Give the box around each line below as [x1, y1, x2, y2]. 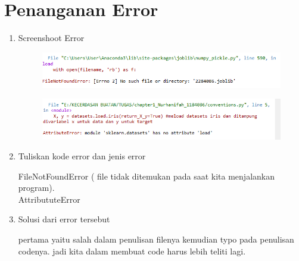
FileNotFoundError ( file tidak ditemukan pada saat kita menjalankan [18, 169, 275, 182]
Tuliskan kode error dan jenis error [18, 150, 146, 162]
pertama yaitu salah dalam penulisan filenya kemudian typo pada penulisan [18, 233, 294, 246]
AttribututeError [18, 193, 80, 205]
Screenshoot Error [18, 32, 85, 44]
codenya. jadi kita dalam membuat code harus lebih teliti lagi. [18, 244, 246, 257]
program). [18, 181, 55, 194]
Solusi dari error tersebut [18, 213, 110, 225]
